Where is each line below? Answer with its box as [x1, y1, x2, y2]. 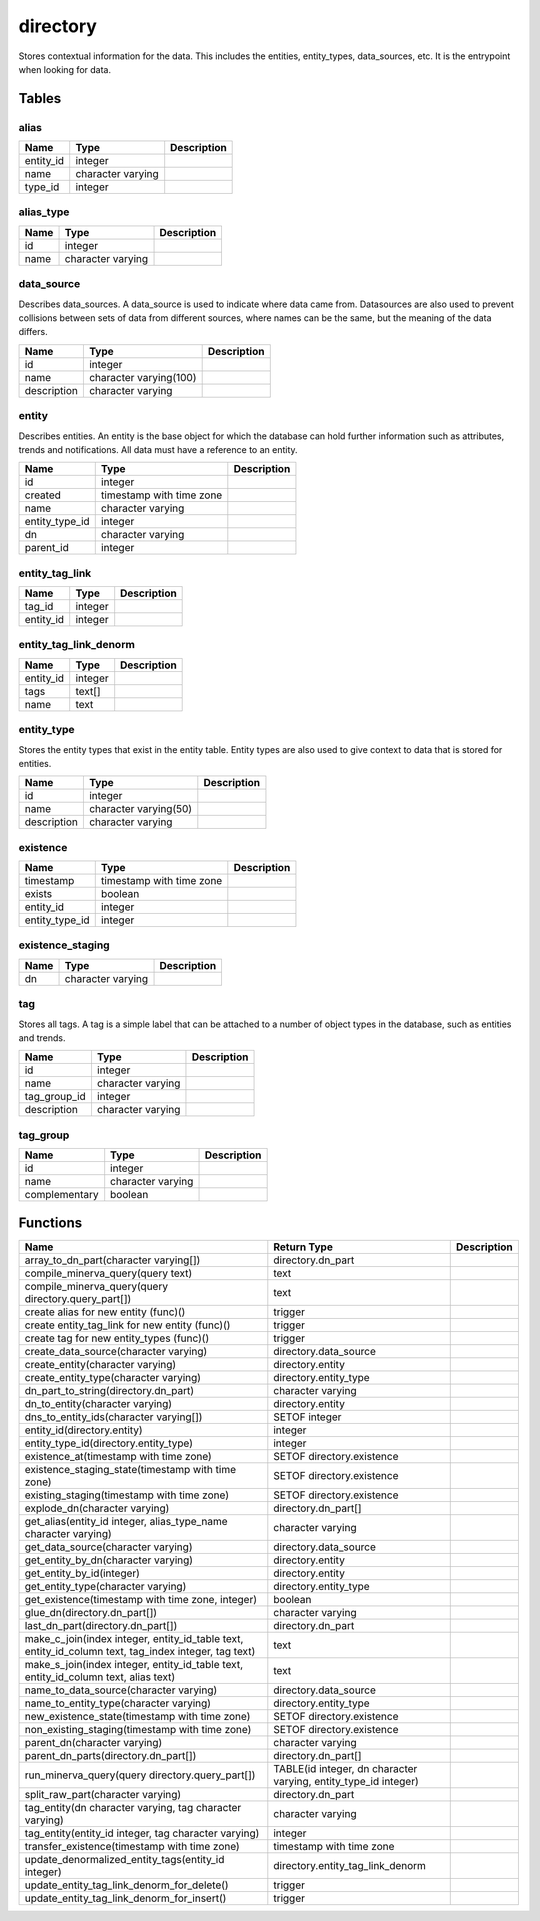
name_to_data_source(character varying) [24, 1683, 218, 1697]
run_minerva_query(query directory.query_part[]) [24, 1768, 256, 1782]
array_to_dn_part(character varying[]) [24, 1253, 201, 1267]
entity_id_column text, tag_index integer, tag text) [24, 1644, 256, 1658]
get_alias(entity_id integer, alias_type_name [24, 1514, 229, 1528]
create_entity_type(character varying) [24, 1370, 202, 1384]
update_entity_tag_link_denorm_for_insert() [24, 1891, 227, 1905]
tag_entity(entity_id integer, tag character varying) [24, 1826, 260, 1840]
